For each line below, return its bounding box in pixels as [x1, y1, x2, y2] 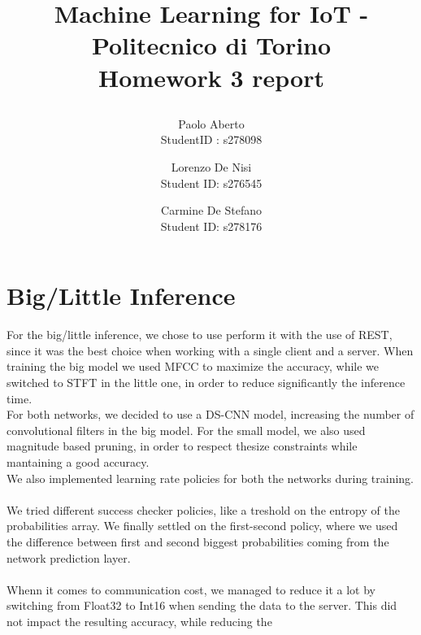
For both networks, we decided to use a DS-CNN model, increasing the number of [7, 406, 414, 423]
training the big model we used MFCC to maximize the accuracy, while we [7, 358, 380, 375]
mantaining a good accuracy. [7, 454, 150, 470]
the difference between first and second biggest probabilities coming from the [7, 533, 389, 550]
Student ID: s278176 [160, 217, 263, 234]
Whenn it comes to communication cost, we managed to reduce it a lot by [7, 581, 375, 598]
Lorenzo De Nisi [171, 158, 252, 175]
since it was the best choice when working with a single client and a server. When [7, 341, 414, 359]
